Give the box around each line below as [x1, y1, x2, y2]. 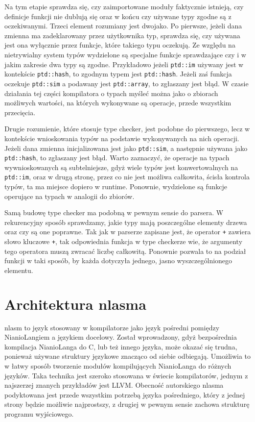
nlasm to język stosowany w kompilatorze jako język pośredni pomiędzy [4, 322, 220, 332]
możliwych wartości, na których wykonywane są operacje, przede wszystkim [4, 98, 232, 108]
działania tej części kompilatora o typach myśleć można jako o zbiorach [4, 88, 218, 98]
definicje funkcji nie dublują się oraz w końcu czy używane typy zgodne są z [4, 11, 232, 21]
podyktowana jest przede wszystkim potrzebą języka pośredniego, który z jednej [4, 389, 245, 399]
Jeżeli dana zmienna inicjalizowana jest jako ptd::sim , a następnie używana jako [4, 143, 248, 153]
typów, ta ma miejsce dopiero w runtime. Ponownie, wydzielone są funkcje [4, 181, 228, 192]
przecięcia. [4, 107, 36, 117]
